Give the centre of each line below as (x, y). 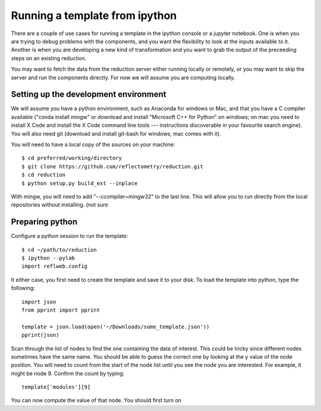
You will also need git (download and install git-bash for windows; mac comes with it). (116, 133)
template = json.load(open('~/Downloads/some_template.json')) (116, 327)
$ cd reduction (44, 175)
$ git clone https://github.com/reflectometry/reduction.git (112, 166)
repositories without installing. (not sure (59, 205)
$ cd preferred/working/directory (72, 158)
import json (39, 302)
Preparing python (44, 222)
